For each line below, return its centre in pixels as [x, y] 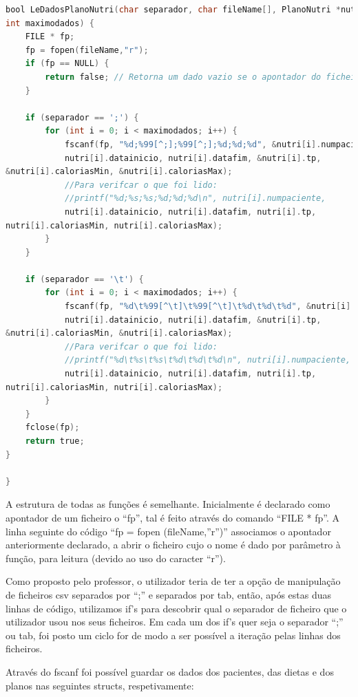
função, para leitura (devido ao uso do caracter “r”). [116, 558]
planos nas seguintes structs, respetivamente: [100, 685]
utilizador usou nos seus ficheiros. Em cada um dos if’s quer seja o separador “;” [175, 622]
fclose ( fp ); [52, 428]
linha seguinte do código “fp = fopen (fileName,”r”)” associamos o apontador [168, 531]
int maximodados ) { [50, 23]
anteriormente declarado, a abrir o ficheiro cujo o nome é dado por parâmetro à [173, 545]
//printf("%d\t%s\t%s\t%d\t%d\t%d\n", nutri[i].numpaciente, [208, 360]
